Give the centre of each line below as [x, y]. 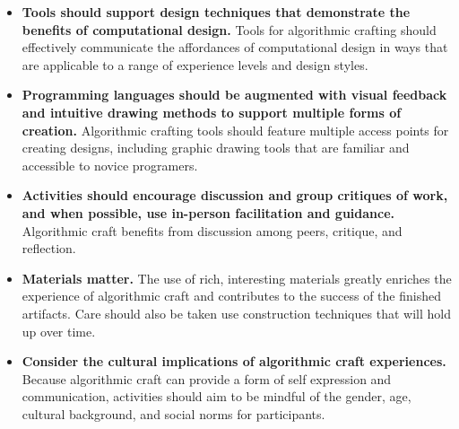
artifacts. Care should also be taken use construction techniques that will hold [236, 313]
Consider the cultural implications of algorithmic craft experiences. [234, 361]
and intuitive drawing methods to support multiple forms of [212, 112]
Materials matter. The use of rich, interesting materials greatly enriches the [237, 278]
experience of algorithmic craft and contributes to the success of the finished [231, 296]
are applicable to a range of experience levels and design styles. [195, 64]
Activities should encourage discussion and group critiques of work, [235, 195]
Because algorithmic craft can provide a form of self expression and [207, 378]
